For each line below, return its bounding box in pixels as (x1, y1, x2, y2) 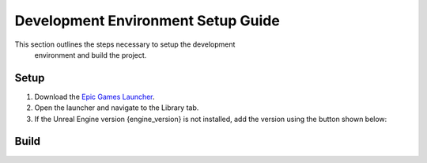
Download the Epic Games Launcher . (34, 92, 155, 101)
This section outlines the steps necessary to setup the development (14, 40, 236, 49)
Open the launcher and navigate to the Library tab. (34, 103, 199, 112)
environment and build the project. (34, 50, 147, 59)
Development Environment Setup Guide (14, 12, 280, 29)
